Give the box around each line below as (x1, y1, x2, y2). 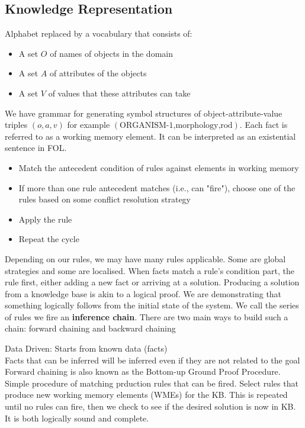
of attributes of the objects (49, 67, 147, 79)
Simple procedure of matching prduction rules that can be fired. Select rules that (5, 376, 298, 389)
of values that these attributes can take (48, 86, 191, 99)
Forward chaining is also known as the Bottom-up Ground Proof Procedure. (5, 365, 281, 378)
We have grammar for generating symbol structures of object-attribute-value (5, 107, 282, 119)
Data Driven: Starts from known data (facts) (5, 342, 168, 355)
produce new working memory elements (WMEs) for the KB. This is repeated (5, 388, 288, 401)
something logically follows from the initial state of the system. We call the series (5, 299, 299, 311)
